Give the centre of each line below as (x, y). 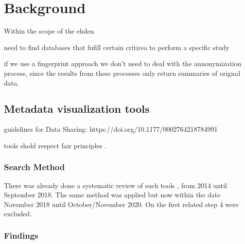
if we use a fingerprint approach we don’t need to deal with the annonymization (123, 63)
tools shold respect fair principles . (55, 145)
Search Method (35, 167)
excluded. (18, 214)
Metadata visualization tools (77, 109)
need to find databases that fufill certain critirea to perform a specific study (117, 47)
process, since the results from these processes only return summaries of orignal (122, 73)
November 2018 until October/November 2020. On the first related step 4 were (121, 204)
